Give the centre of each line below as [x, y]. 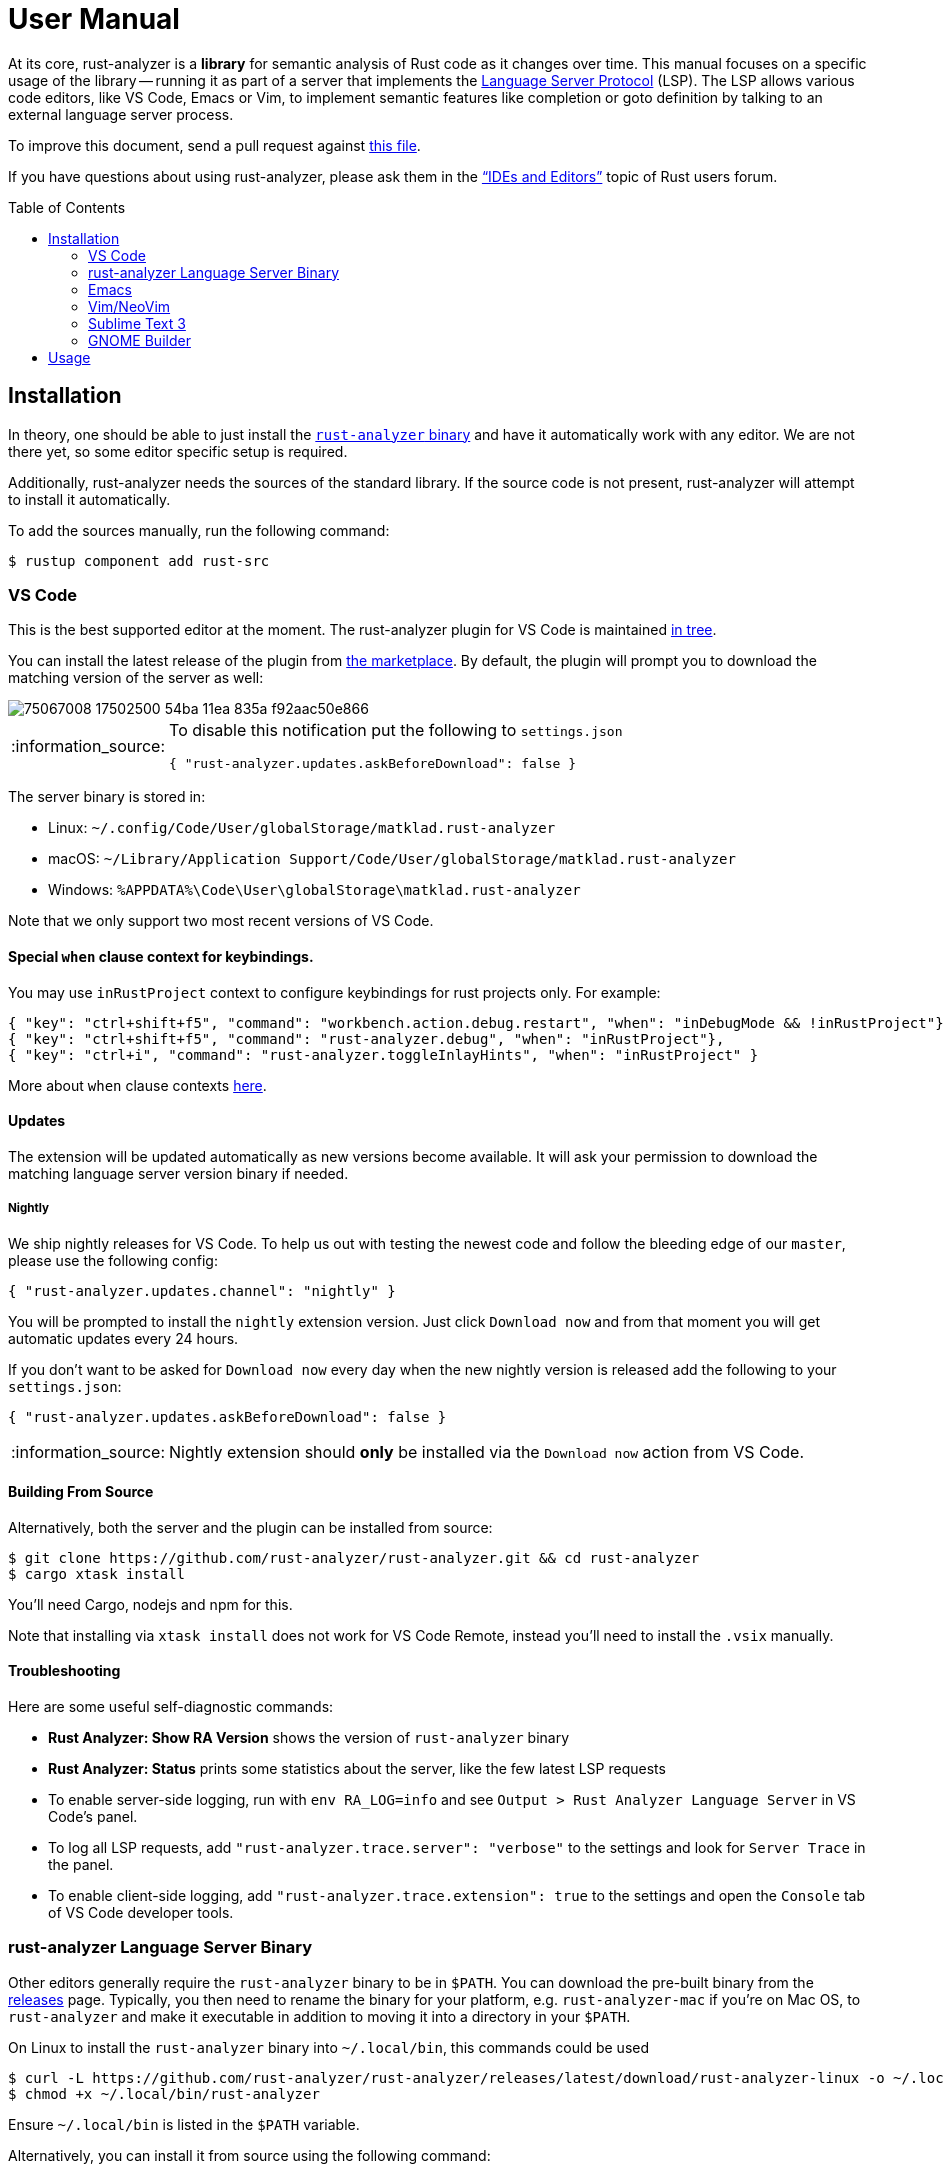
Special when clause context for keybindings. [161, 956]
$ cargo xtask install [97, 1573]
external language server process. [121, 114]
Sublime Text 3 [137, 323]
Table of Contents [67, 207]
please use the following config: [113, 1260]
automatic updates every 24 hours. [123, 1338]
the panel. [81, 1864]
